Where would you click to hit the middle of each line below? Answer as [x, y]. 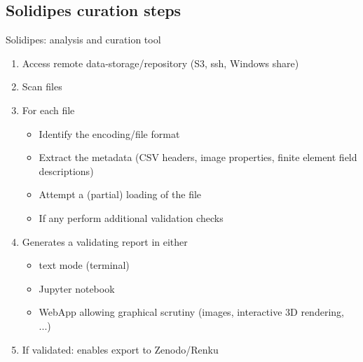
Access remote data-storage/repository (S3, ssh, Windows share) [160, 63]
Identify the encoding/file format [109, 133]
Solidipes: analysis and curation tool [83, 40]
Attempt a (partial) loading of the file [120, 194]
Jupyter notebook [77, 288]
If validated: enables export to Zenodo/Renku [120, 349]
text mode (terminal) [84, 265]
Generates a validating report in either [105, 241]
